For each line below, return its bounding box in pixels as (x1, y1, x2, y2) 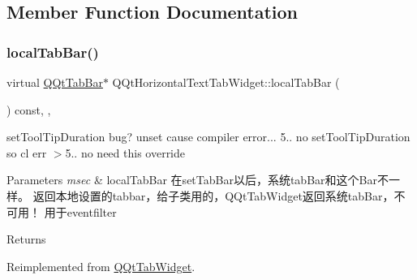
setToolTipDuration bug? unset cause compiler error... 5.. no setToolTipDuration (6, 128, 411, 145)
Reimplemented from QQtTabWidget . (6, 257, 196, 274)
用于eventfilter (44, 203, 117, 220)
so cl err (6, 144, 47, 161)
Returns (6, 230, 46, 248)
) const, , (6, 101, 51, 118)
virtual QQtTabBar (6, 74, 103, 90)
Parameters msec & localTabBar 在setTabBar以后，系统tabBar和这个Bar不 (6, 171, 389, 188)
